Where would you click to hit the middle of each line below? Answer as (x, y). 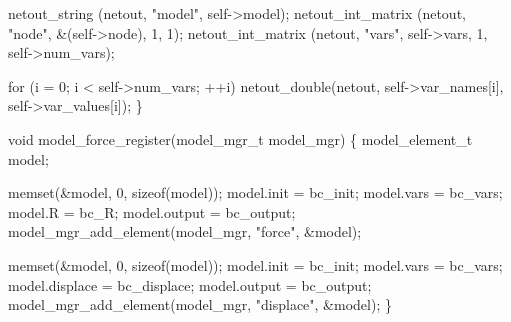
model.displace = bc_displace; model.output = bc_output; (190, 284)
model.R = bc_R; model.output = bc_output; (152, 211)
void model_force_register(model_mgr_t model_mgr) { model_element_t (240, 138)
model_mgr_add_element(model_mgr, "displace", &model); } (200, 304)
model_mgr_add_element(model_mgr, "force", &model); (185, 231)
